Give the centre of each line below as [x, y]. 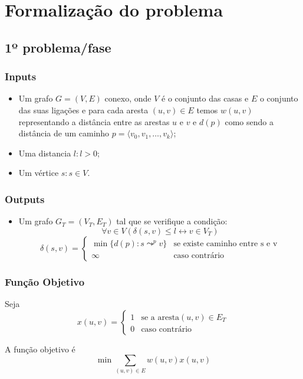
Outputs [25, 199]
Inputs [21, 76]
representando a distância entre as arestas [94, 121]
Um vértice [39, 173]
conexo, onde [128, 98]
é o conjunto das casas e [205, 98]
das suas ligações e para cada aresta [83, 110]
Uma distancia [45, 153]
